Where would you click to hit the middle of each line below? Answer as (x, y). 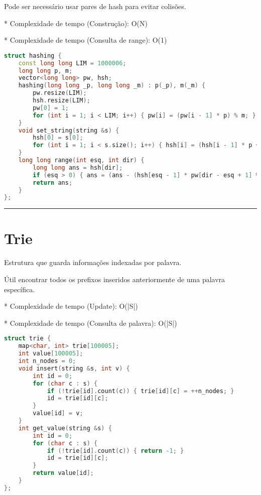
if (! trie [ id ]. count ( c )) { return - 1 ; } (115, 451)
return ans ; (53, 182)
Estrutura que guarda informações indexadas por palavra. (93, 262)
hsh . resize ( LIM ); (61, 101)
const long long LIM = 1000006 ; (72, 63)
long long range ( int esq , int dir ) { (81, 160)
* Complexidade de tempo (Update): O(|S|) (71, 306)
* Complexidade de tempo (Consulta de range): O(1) (86, 40)
